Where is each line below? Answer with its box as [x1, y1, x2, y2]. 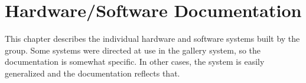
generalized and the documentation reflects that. [5, 67, 180, 79]
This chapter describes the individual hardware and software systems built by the [5, 32, 300, 45]
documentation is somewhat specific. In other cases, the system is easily [5, 55, 265, 68]
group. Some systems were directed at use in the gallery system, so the [5, 44, 261, 56]
